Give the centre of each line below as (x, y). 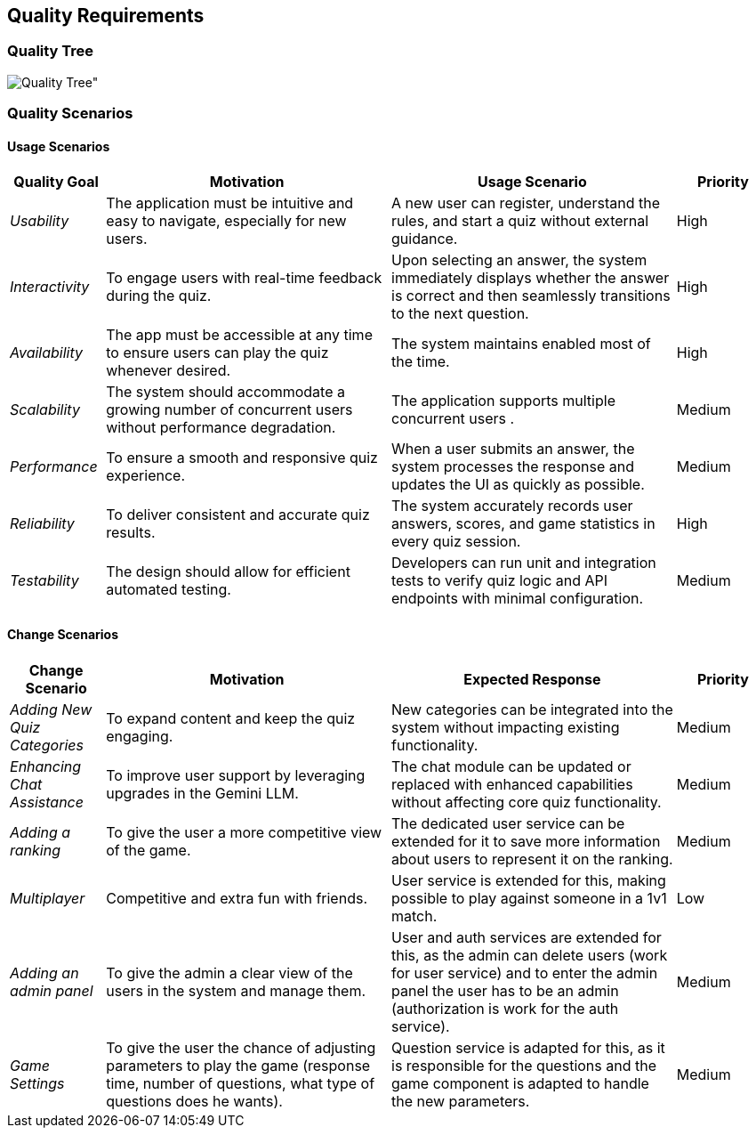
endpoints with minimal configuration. (518, 599)
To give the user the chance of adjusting (241, 1047)
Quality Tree (51, 51)
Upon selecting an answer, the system (519, 260)
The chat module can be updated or (511, 766)
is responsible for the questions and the (524, 1065)
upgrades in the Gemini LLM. (202, 793)
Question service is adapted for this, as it (528, 1047)
